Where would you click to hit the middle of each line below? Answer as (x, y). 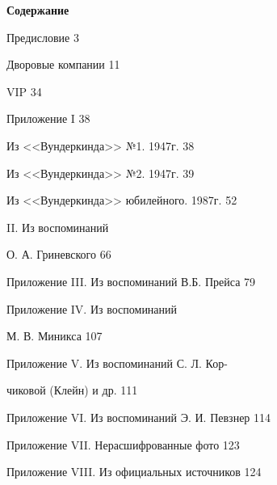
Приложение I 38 (48, 118)
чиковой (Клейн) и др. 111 (72, 390)
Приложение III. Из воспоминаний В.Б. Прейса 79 (131, 281)
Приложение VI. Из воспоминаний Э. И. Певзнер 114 (139, 417)
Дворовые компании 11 (63, 64)
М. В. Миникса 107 (55, 336)
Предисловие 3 (43, 37)
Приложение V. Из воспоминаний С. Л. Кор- (117, 363)
